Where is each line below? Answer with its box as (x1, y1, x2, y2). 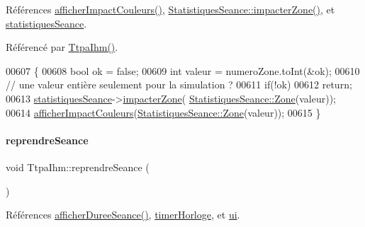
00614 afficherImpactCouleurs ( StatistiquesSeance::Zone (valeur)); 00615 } (6, 105, 321, 120)
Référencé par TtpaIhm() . (6, 40, 118, 54)
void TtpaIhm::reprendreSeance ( (6, 159, 150, 174)
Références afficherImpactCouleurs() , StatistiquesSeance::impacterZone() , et (6, 2, 335, 16)
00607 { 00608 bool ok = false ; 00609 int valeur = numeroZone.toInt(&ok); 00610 (6, 63, 360, 78)
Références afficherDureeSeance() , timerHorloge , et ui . (6, 207, 240, 222)
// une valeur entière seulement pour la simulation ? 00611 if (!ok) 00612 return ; (6, 77, 352, 92)
